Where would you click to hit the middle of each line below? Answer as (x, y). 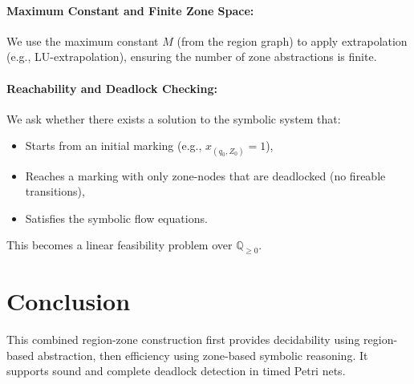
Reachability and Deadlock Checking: (112, 88)
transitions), (55, 191)
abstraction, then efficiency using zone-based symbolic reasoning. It (203, 355)
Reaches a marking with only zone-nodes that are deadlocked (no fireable (205, 175)
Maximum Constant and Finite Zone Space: (130, 10)
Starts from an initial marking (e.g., (114, 146)
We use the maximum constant (83, 40)
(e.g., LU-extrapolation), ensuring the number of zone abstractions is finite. (192, 57)
